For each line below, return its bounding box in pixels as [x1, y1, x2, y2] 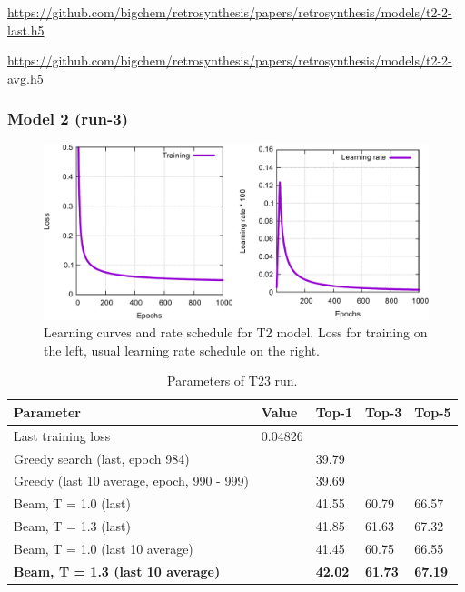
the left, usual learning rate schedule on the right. [44, 340, 321, 359]
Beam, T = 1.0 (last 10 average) [14, 538, 193, 557]
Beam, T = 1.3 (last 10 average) [14, 561, 221, 580]
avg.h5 [7, 68, 44, 87]
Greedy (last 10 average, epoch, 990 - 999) [14, 471, 249, 490]
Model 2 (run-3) [7, 107, 128, 130]
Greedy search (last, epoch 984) [14, 448, 190, 467]
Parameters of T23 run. [167, 371, 298, 390]
